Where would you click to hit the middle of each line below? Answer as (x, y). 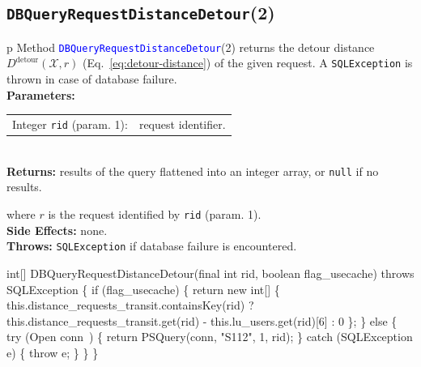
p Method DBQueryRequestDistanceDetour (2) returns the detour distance (191, 47)
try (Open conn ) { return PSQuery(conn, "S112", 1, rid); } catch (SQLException (210, 337)
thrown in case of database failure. (92, 79)
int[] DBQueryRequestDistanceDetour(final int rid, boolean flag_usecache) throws (210, 273)
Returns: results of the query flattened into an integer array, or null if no (193, 171)
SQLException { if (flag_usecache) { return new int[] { (143, 289)
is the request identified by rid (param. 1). (155, 214)
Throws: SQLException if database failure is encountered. (152, 246)
